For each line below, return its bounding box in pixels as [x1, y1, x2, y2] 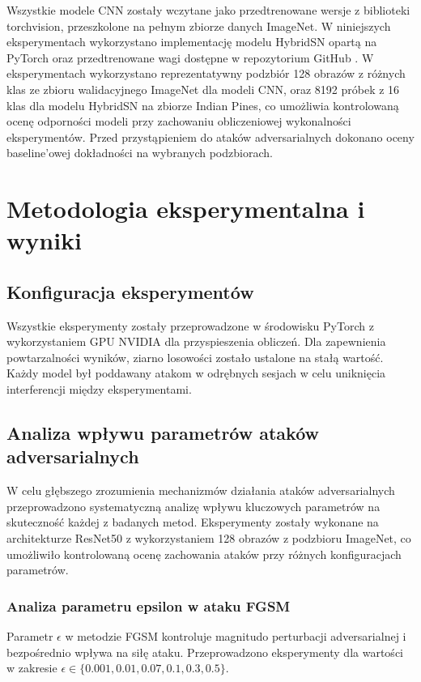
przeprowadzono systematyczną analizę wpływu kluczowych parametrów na [6, 497, 381, 514]
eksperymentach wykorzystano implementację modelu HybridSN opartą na [6, 33, 377, 50]
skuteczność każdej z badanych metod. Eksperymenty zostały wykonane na [6, 514, 379, 531]
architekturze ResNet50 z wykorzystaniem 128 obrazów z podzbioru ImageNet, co [6, 530, 411, 547]
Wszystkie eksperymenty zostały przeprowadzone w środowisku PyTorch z [6, 317, 374, 334]
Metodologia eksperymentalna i [6, 192, 365, 225]
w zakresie [6, 659, 57, 676]
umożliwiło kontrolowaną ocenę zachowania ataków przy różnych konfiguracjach [6, 545, 402, 562]
